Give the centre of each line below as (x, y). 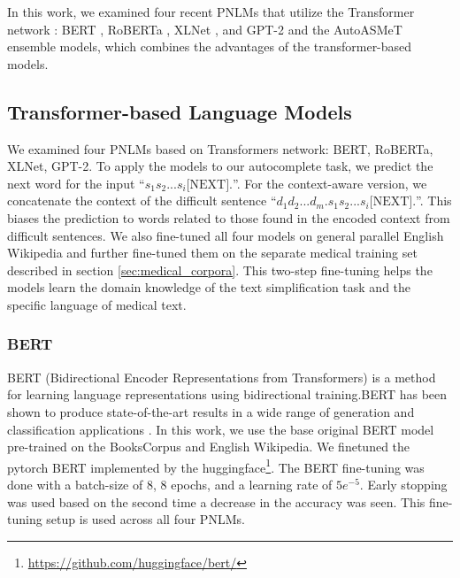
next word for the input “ (76, 183)
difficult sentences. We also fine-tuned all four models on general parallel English (226, 235)
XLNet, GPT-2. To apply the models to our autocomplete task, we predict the (220, 166)
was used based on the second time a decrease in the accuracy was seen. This (216, 501)
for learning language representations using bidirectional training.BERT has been (227, 394)
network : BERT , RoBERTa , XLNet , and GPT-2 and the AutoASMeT (205, 29)
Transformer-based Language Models (180, 111)
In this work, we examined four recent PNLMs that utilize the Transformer (211, 12)
